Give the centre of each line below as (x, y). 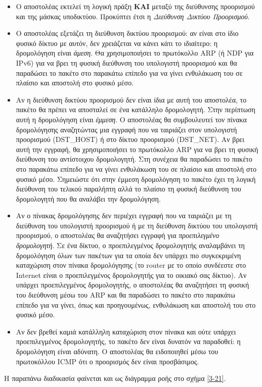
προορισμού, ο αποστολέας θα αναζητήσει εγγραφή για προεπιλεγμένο (118, 235)
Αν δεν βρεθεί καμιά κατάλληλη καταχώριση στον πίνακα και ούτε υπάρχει (126, 331)
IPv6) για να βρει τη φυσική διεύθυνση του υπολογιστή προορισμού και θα (126, 62)
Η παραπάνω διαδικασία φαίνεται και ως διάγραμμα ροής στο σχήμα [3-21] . (115, 378)
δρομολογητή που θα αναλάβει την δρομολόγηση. (88, 198)
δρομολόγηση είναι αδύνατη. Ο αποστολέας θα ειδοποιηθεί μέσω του (117, 351)
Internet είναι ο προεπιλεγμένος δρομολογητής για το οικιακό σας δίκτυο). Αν (131, 275)
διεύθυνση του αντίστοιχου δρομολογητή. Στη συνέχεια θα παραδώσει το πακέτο (134, 159)
